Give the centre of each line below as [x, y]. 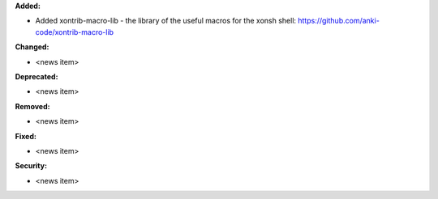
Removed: [32, 106]
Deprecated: [36, 76]
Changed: [32, 47]
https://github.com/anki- [339, 21]
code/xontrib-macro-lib [74, 32]
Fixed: [26, 136]
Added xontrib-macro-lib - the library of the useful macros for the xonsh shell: [165, 21]
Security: [31, 166]
